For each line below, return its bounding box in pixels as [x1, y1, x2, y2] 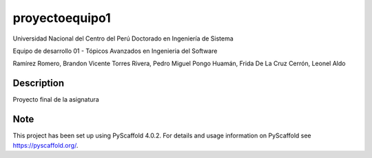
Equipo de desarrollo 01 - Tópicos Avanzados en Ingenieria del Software [12, 47, 218, 55]
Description [12, 78, 65, 89]
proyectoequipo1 [12, 10, 111, 25]
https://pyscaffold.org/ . [12, 141, 79, 149]
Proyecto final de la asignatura [12, 95, 99, 104]
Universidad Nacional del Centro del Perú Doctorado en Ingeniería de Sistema [12, 34, 234, 43]
